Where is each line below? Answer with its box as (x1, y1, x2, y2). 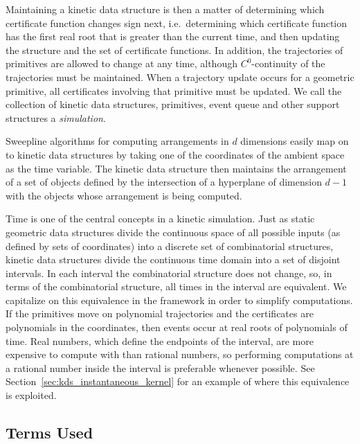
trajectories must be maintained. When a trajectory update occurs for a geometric (6, 69, 354, 84)
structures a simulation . (6, 110, 106, 125)
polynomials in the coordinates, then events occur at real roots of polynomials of (6, 320, 348, 335)
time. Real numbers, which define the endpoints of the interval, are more (6, 333, 314, 348)
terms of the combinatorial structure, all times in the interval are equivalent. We (6, 279, 347, 294)
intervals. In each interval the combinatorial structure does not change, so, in (6, 265, 332, 280)
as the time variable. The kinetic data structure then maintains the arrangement (6, 161, 347, 175)
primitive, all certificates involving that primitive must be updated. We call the (6, 83, 342, 98)
